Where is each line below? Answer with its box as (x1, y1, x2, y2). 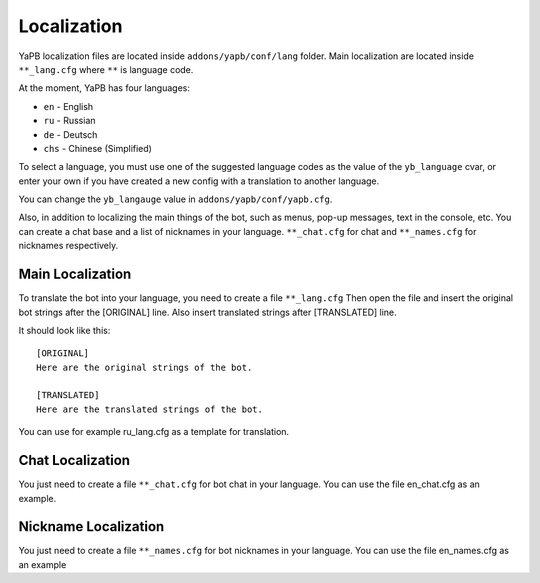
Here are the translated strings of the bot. (36, 403, 264, 415)
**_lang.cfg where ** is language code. (18, 63, 194, 75)
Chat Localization (18, 452, 130, 469)
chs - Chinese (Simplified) (43, 142, 152, 154)
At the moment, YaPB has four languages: (18, 82, 190, 94)
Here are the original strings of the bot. (36, 361, 253, 373)
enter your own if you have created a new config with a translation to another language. (18, 175, 380, 187)
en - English (43, 100, 94, 112)
